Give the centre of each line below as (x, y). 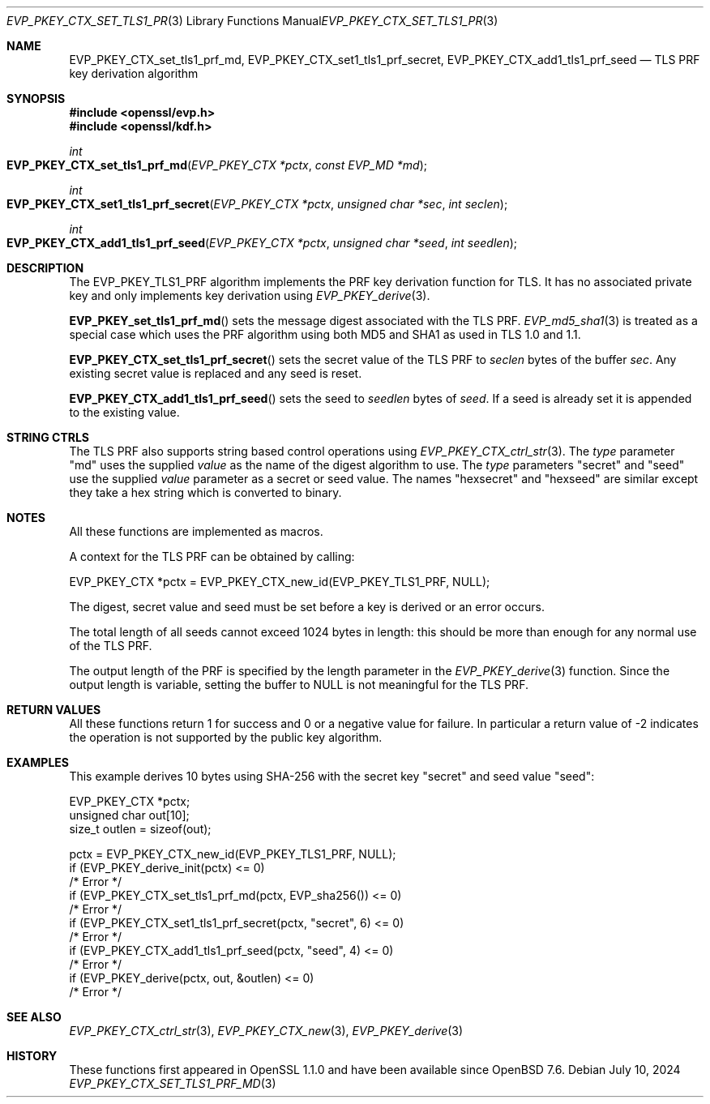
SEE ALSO (34, 1017)
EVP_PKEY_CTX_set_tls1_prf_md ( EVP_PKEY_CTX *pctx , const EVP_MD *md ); (217, 165)
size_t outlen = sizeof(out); (140, 829)
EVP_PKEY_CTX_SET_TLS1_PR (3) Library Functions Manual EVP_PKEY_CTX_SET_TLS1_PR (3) (252, 21)
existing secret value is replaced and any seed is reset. (216, 373)
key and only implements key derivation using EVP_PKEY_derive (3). (250, 295)
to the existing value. (124, 412)
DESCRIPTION (45, 268)
